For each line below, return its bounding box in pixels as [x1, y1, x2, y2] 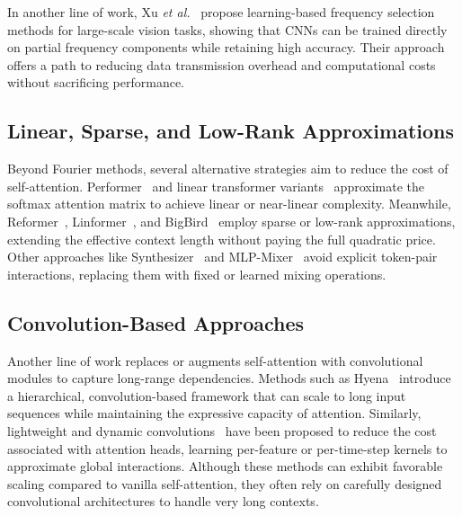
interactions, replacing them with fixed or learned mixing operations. [7, 264, 386, 283]
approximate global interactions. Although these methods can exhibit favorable [7, 457, 443, 476]
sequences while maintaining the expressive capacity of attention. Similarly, [7, 404, 422, 423]
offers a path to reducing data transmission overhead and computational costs [7, 55, 436, 74]
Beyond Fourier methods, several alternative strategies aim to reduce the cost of [7, 159, 449, 178]
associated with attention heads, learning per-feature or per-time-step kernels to [7, 439, 448, 458]
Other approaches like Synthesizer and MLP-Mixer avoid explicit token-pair [7, 247, 438, 266]
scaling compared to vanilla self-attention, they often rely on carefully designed [7, 474, 442, 493]
